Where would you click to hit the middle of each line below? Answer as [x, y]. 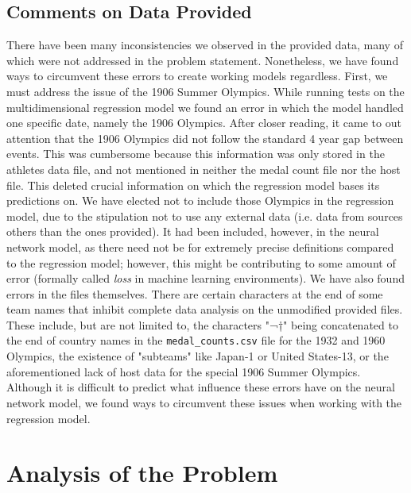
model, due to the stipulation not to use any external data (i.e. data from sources [205, 216]
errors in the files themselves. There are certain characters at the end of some [195, 293]
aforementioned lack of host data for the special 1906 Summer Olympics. [184, 371]
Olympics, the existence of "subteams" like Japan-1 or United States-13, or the [198, 356]
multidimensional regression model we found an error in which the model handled [205, 107]
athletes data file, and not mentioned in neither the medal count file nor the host [204, 169]
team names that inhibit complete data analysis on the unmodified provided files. [205, 309]
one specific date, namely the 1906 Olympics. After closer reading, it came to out [204, 123]
